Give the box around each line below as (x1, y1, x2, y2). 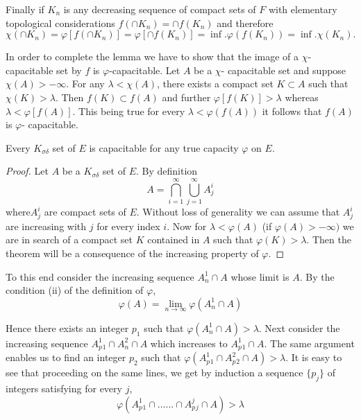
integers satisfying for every (6, 381, 122, 396)
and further (162, 89, 211, 104)
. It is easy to (285, 350, 342, 365)
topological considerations (6, 15, 115, 30)
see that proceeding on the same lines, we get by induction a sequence (6, 365, 303, 380)
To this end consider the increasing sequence (6, 269, 194, 283)
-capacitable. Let (109, 62, 180, 77)
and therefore (217, 15, 274, 30)
